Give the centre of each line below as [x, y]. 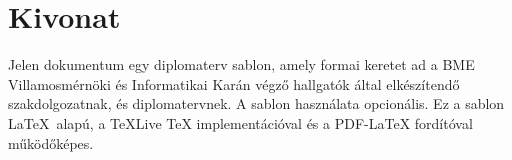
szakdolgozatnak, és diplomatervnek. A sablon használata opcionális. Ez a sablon [256, 103]
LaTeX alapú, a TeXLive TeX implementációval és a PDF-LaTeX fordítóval [240, 122]
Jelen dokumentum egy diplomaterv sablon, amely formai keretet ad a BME [241, 64]
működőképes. [51, 142]
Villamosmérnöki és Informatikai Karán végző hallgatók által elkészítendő [234, 83]
